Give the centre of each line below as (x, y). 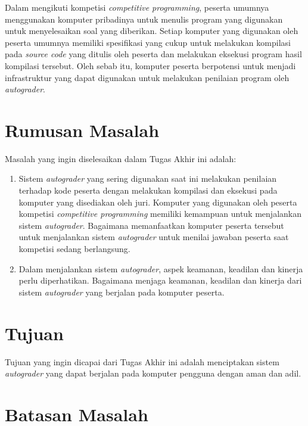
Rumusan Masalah (82, 130)
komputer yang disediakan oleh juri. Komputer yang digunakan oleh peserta (158, 202)
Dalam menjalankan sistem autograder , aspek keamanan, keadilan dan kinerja (161, 268)
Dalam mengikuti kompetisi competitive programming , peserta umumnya (137, 7)
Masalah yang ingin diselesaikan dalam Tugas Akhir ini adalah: (121, 158)
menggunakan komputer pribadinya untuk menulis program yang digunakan (144, 19)
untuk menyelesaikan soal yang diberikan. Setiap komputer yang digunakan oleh (152, 31)
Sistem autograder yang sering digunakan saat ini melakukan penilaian (148, 178)
